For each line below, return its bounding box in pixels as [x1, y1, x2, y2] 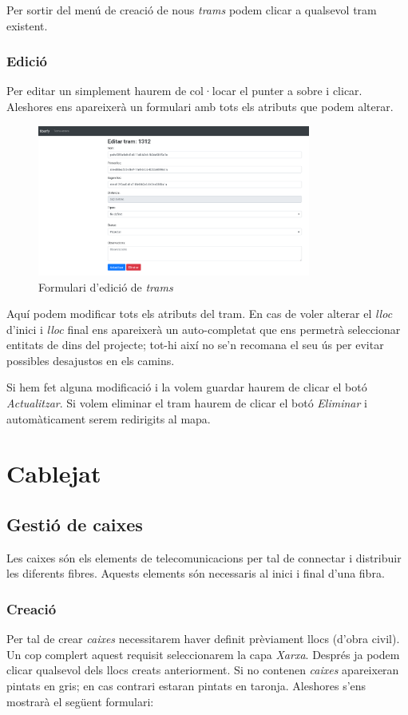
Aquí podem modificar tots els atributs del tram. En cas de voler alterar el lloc [6, 305, 393, 322]
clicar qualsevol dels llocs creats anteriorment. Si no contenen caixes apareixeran [6, 661, 399, 678]
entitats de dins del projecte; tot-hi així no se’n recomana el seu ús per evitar [6, 336, 384, 353]
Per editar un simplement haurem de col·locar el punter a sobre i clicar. [6, 82, 362, 99]
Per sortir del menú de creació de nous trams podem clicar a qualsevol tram [6, 2, 377, 18]
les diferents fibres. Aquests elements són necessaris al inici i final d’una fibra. [6, 565, 385, 582]
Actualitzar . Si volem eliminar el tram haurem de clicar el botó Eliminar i [6, 395, 367, 411]
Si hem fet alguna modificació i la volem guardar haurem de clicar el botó [6, 379, 367, 395]
